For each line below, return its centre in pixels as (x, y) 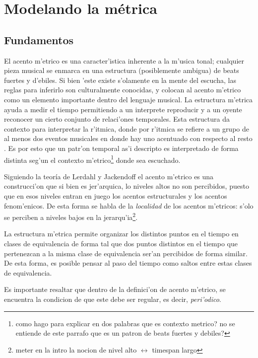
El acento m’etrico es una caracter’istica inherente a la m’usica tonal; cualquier (124, 60)
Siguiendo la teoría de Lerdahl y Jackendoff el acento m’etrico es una (109, 176)
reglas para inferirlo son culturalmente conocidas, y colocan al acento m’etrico (123, 90)
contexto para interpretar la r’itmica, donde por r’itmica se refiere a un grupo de (127, 128)
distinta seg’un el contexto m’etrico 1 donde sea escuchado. (92, 159)
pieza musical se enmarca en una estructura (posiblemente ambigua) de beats (122, 70)
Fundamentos (39, 39)
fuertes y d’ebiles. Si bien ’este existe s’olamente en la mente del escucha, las (120, 80)
